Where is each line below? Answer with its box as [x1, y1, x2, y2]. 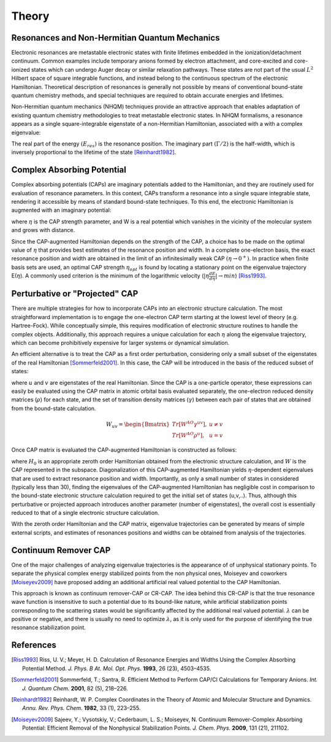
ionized [11, 66, 30, 73]
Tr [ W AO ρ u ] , [172, 430, 205, 439]
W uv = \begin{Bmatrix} [105, 420, 170, 429]
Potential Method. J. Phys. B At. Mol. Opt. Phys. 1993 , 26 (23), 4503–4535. [22, 665, 211, 672]
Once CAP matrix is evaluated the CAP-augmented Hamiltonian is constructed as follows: [11, 446, 237, 454]
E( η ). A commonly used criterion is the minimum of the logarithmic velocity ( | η [11, 272, 210, 279]
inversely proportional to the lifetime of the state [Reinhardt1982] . [11, 149, 177, 156]
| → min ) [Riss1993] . [215, 272, 267, 279]
